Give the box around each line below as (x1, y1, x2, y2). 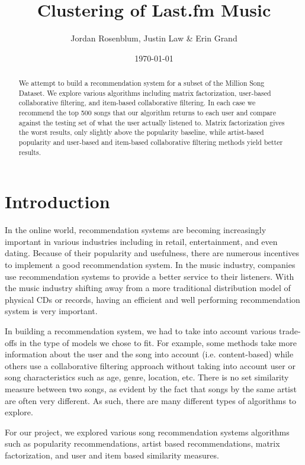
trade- (279, 325, 301, 337)
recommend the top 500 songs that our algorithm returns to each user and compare (18, 108, 276, 118)
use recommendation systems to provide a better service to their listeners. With (5, 270, 294, 282)
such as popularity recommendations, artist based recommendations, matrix (5, 437, 280, 450)
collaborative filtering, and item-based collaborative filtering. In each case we (18, 98, 256, 108)
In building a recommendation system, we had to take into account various (5, 325, 277, 337)
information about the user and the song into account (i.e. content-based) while (5, 348, 294, 360)
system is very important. (5, 305, 98, 317)
